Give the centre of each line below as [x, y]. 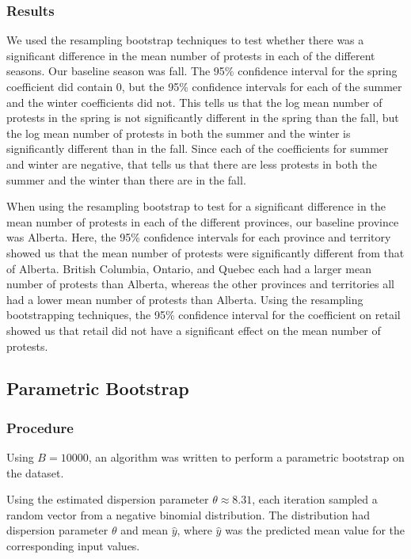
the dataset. [35, 472]
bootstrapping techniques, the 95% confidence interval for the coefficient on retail [204, 315]
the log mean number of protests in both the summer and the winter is [179, 133]
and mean [145, 530]
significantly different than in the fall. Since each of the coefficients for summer [198, 148]
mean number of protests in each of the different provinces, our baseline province [203, 221]
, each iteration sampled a [315, 499]
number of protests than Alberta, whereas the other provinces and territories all [200, 284]
